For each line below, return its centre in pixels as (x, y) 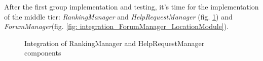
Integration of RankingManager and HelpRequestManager (115, 43)
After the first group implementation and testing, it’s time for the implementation (131, 6)
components (43, 53)
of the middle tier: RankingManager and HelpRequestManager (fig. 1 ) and (118, 16)
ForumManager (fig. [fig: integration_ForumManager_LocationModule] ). (117, 26)
